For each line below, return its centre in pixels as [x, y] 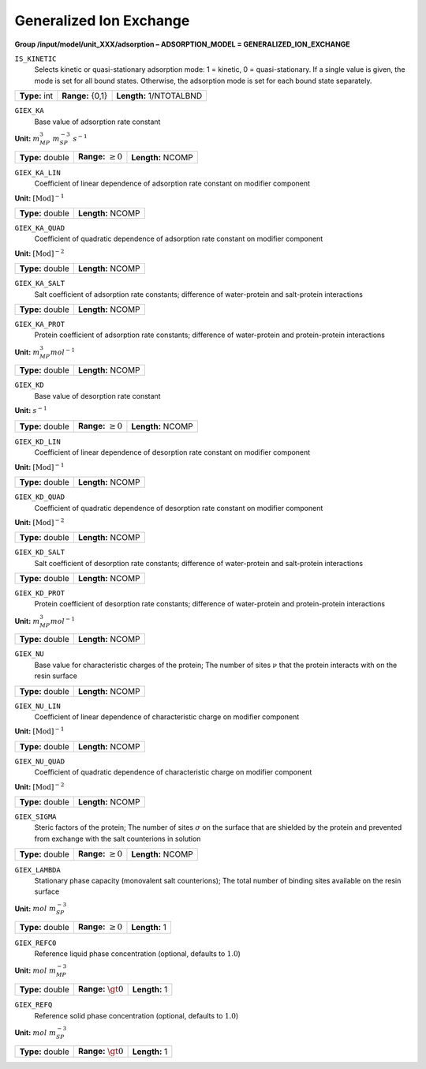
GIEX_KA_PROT [40, 324]
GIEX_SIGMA [35, 816]
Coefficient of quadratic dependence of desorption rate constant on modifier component [179, 508]
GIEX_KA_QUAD [40, 228]
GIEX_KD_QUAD [40, 497]
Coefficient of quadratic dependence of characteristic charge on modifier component [173, 772]
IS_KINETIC [35, 58]
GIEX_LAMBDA [37, 870]
